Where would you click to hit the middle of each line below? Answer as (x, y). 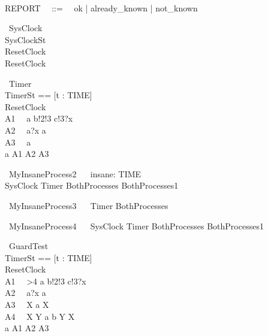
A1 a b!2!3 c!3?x (39, 118)
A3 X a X (27, 305)
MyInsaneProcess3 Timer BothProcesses (88, 205)
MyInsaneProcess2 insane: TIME (75, 173)
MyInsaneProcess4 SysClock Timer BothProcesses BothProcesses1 (136, 225)
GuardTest (28, 246)
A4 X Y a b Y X (40, 316)
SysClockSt (25, 39)
